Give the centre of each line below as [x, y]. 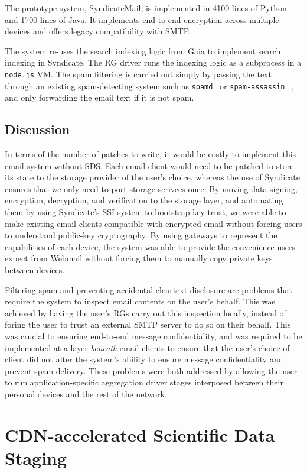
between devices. [35, 270]
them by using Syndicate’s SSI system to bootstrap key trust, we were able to [146, 212]
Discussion [37, 129]
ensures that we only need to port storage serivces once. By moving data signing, [151, 188]
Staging [36, 457]
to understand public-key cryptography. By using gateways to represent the [141, 235]
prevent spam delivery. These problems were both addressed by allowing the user [151, 370]
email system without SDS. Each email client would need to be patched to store [149, 165]
